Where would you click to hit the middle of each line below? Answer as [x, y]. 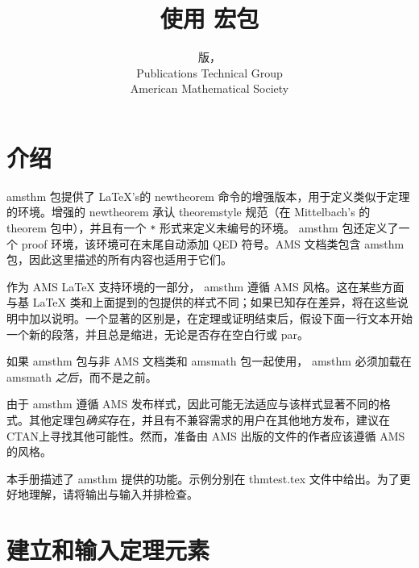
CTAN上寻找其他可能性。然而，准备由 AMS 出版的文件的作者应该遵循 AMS [206, 435]
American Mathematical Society [209, 88]
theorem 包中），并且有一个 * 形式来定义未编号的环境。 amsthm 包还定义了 [203, 228]
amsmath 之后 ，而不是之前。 [82, 376]
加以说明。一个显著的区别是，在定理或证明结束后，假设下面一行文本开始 [220, 318]
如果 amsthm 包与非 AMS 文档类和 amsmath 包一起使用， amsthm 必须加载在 [209, 361]
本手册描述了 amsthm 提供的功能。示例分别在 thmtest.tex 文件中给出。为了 [203, 478]
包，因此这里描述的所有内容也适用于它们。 [119, 259]
